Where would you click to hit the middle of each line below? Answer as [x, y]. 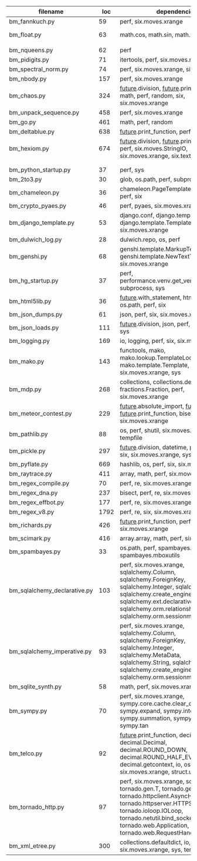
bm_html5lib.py [30, 301]
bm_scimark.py [30, 538]
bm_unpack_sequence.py [44, 112]
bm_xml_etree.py [32, 846]
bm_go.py [23, 122]
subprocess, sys [142, 288]
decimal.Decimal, [143, 742]
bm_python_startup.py [40, 170]
